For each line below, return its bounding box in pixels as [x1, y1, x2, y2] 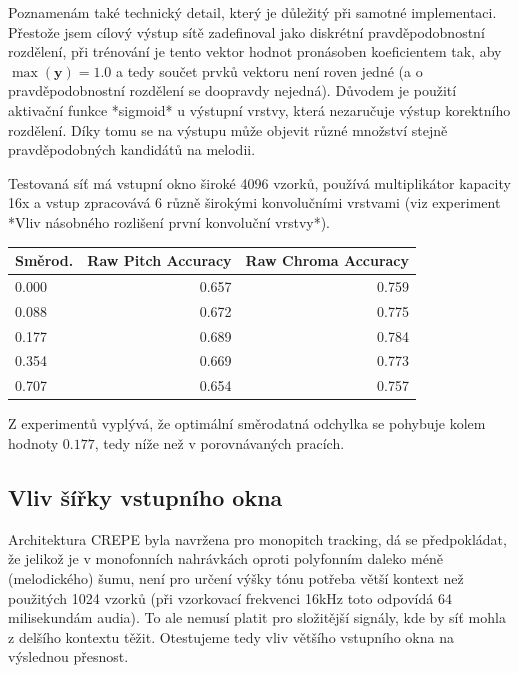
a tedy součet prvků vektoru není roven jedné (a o [116, 60, 423, 81]
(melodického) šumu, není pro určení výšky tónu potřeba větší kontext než [8, 567, 464, 588]
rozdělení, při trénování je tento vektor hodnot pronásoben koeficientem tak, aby [8, 41, 502, 62]
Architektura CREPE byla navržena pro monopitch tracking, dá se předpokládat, [8, 528, 507, 549]
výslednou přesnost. [8, 646, 129, 667]
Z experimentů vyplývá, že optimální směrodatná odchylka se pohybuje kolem [8, 413, 486, 434]
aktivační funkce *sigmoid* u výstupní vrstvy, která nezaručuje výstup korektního [8, 99, 511, 120]
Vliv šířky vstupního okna [8, 481, 283, 512]
